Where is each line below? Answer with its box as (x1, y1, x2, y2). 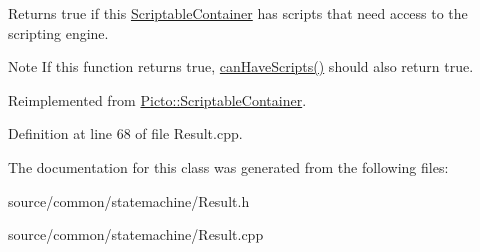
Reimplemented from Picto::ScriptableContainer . (8, 89, 307, 110)
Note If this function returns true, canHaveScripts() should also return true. (8, 56, 474, 77)
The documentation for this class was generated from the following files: (8, 156, 449, 177)
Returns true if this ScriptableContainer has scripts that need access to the (8, 3, 468, 23)
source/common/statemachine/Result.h (8, 190, 250, 211)
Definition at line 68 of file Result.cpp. (8, 123, 243, 144)
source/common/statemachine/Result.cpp (8, 224, 264, 245)
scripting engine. (8, 22, 109, 43)
